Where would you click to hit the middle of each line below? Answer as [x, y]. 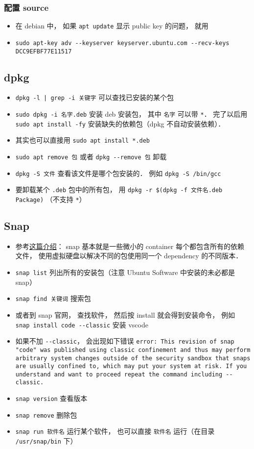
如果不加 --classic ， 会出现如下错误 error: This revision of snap [125, 341]
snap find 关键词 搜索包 [53, 298]
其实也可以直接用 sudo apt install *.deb [82, 140]
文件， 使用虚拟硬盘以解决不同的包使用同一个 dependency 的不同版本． [129, 256]
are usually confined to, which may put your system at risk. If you [131, 366]
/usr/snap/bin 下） [46, 441]
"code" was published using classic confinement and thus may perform [133, 350]
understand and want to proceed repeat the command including [119, 374]
